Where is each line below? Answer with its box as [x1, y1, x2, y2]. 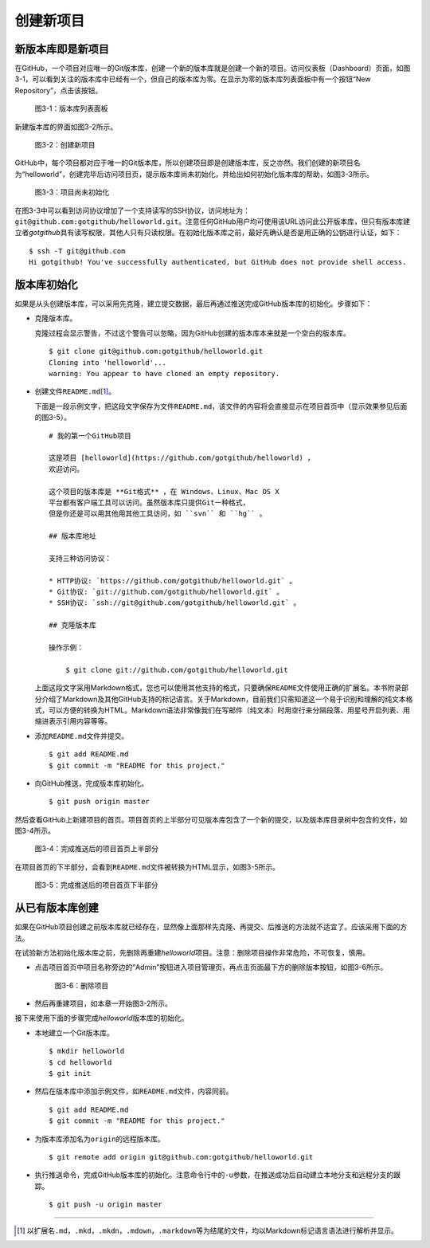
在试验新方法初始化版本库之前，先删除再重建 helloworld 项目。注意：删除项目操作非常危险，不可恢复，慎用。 [14, 948, 370, 957]
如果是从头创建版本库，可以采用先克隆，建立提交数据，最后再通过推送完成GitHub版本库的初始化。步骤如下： [14, 299, 373, 308]
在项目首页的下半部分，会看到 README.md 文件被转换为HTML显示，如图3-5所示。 [14, 861, 280, 872]
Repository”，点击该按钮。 [14, 85, 103, 95]
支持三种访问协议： [49, 554, 111, 563]
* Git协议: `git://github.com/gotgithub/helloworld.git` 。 [49, 587, 284, 597]
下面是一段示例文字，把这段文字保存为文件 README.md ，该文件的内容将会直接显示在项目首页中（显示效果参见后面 [34, 401, 408, 410]
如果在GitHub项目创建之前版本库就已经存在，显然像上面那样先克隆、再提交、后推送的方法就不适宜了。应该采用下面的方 [14, 922, 408, 932]
